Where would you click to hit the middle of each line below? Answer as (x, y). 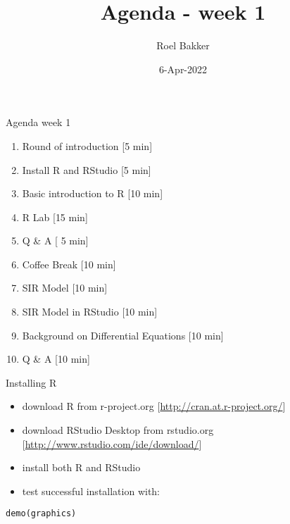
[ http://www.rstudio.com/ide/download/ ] (112, 443)
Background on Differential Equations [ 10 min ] (123, 335)
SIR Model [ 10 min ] (65, 288)
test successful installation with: (91, 491)
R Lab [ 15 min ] (55, 217)
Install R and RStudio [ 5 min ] (87, 169)
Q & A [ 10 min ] (56, 359)
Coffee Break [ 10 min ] (69, 264)
